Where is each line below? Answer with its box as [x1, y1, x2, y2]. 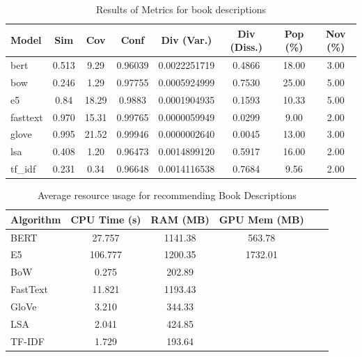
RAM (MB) [150, 212, 210, 226]
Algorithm [10, 212, 61, 226]
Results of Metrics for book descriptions [95, 2, 267, 16]
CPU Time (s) [70, 212, 141, 226]
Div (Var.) [161, 33, 212, 47]
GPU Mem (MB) [219, 212, 304, 226]
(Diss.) [230, 40, 263, 54]
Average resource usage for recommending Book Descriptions [37, 188, 297, 203]
